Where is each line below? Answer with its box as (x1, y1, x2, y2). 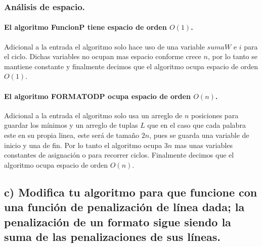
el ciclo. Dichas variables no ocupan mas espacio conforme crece (4, 51, 201, 62)
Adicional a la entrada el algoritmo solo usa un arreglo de (4, 110, 183, 120)
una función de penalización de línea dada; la (4, 199, 245, 215)
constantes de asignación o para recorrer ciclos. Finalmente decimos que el (4, 150, 234, 160)
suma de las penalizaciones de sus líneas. (4, 228, 221, 244)
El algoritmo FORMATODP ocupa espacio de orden (4, 90, 191, 101)
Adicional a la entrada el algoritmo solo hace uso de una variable (4, 41, 205, 52)
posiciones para (191, 110, 239, 120)
